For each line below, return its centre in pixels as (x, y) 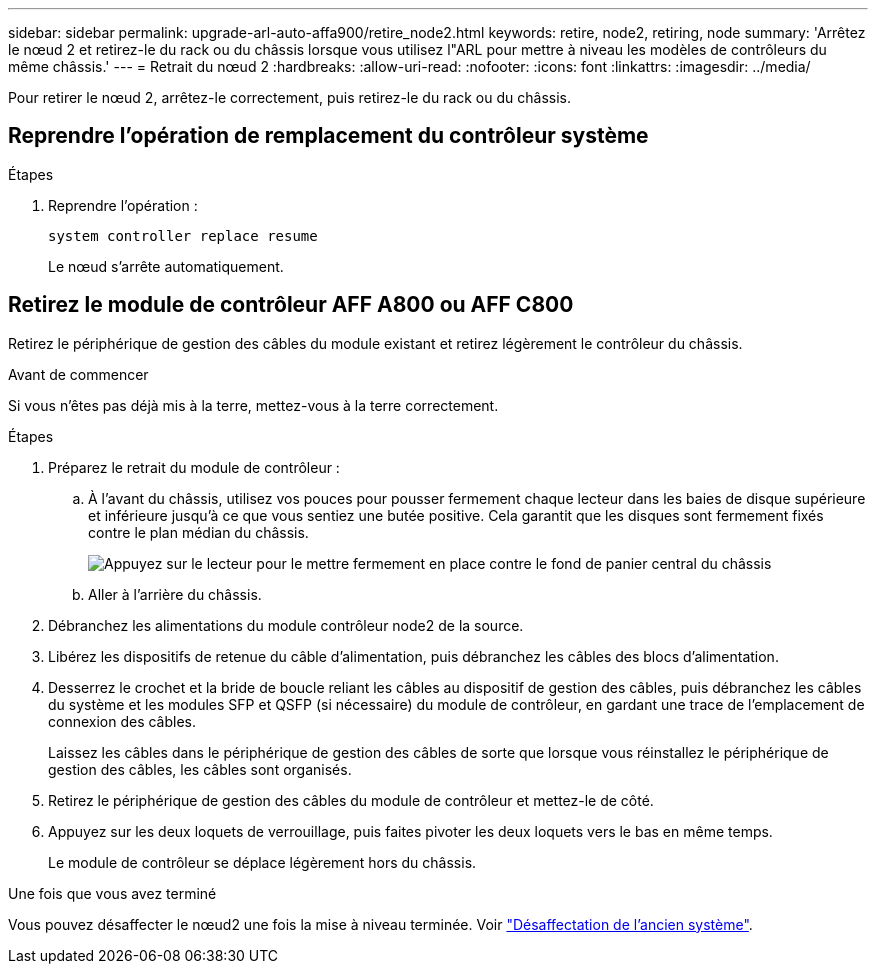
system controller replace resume (183, 235)
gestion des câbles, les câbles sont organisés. (200, 769)
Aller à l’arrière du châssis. (175, 594)
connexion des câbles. (122, 721)
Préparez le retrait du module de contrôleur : (194, 467)
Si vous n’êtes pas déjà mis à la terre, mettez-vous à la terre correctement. (253, 405)
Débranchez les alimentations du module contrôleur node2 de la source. (286, 625)
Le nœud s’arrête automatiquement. (166, 266)
